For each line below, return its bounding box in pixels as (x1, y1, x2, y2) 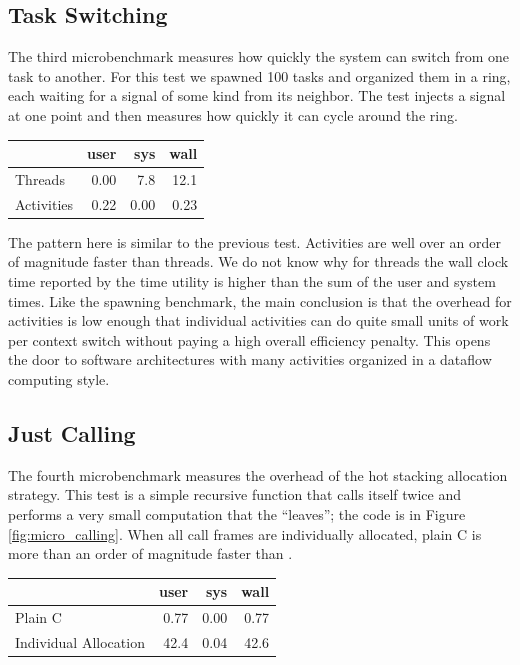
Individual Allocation (15, 631, 145, 652)
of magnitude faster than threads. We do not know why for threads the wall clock (8, 251, 509, 272)
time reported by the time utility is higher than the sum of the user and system (8, 271, 496, 292)
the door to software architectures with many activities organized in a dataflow (8, 349, 492, 370)
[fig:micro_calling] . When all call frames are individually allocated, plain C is (8, 523, 482, 544)
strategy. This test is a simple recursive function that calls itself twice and (8, 484, 461, 505)
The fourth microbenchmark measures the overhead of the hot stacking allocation (8, 464, 508, 485)
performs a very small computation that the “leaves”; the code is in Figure (8, 504, 466, 524)
